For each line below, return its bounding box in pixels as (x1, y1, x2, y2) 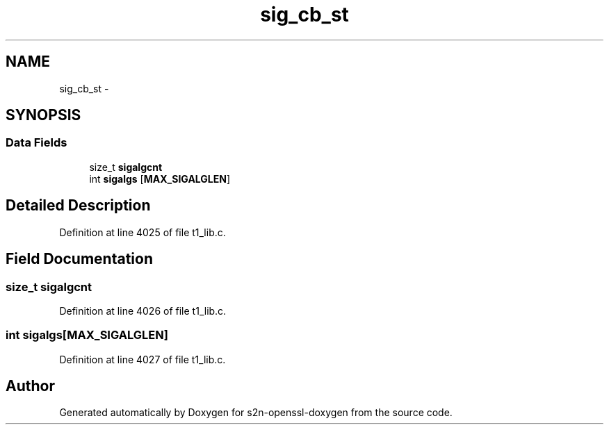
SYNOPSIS (6, 106, 81, 124)
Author (6, 377, 55, 395)
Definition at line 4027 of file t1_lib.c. (59, 353, 226, 365)
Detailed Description (6, 197, 151, 215)
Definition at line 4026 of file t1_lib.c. (59, 304, 227, 317)
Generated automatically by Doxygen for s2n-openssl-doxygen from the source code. (59, 406, 453, 419)
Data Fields (6, 135, 67, 150)
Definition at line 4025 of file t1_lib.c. (59, 226, 226, 238)
